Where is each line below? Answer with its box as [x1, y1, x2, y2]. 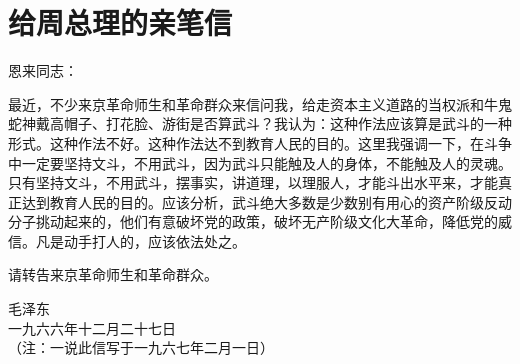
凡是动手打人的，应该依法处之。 [35, 230, 246, 251]
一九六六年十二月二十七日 [8, 317, 176, 338]
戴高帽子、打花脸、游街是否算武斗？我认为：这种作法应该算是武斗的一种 [35, 113, 512, 134]
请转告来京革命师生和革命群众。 [8, 264, 218, 285]
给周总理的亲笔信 [8, 2, 233, 43]
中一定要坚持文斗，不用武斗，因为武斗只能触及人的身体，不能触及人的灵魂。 [8, 152, 512, 173]
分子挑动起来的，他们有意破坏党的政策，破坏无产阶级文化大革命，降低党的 [8, 211, 498, 232]
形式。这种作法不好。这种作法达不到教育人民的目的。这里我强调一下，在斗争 [8, 132, 512, 153]
